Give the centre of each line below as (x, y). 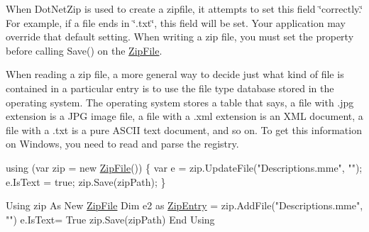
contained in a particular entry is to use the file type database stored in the (170, 88)
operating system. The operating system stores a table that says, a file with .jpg (180, 102)
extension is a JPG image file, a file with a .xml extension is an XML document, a (184, 116)
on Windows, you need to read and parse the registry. (122, 144)
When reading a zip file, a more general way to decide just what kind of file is (175, 74)
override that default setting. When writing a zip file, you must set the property (180, 37)
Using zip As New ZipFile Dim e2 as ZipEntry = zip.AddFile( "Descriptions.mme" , (184, 205)
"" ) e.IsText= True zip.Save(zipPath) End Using (110, 219)
